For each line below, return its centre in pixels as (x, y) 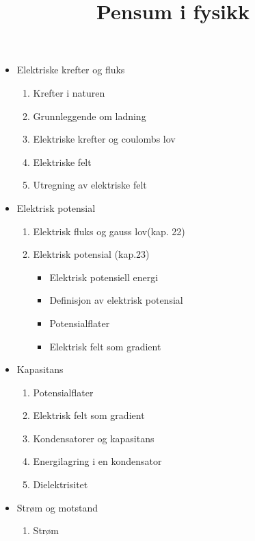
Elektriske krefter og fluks (71, 70)
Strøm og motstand (57, 507)
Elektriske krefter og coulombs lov (104, 139)
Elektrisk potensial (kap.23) (91, 254)
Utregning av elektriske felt (90, 185)
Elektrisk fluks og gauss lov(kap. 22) (109, 231)
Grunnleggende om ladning (90, 116)
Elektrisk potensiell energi (104, 277)
